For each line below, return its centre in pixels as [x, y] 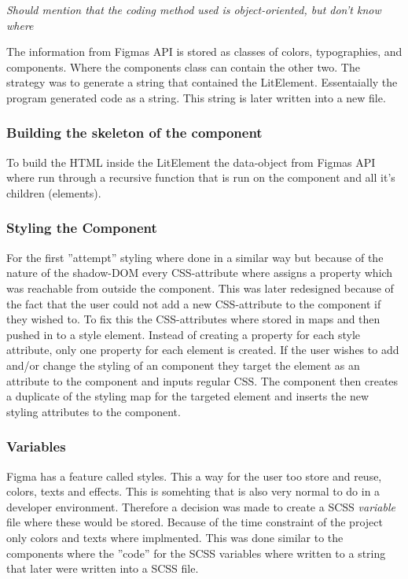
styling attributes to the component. [94, 411]
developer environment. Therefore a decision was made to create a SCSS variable [201, 506]
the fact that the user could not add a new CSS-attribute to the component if [194, 303]
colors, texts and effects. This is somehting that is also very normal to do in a [193, 491]
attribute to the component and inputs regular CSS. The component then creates [202, 380]
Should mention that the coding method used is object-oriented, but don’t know [194, 9]
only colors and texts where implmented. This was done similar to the [175, 537]
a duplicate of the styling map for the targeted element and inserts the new [188, 396]
